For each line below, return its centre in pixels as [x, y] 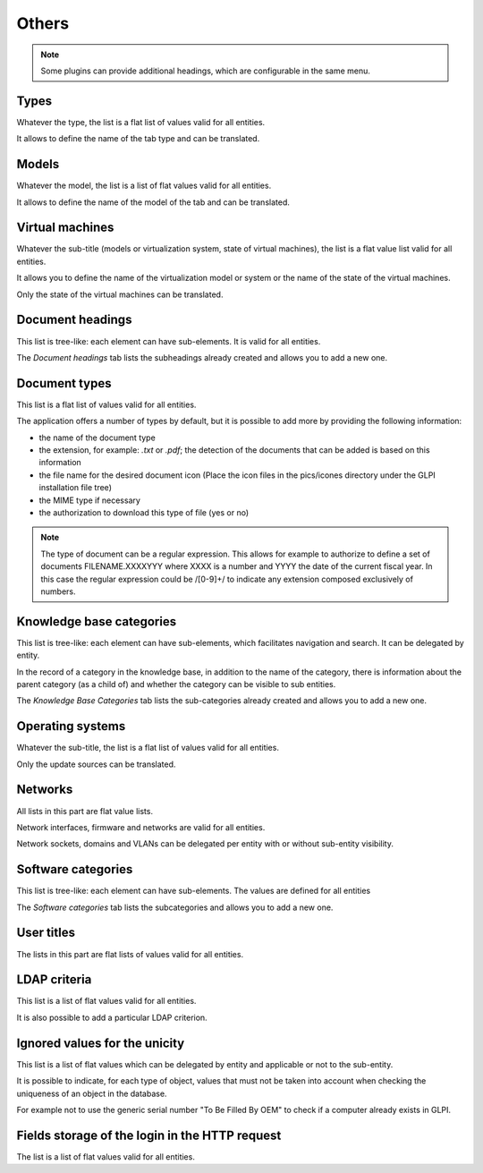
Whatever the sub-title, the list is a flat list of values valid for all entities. [148, 748]
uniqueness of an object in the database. [92, 1093]
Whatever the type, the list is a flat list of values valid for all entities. [141, 122]
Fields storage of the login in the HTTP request [149, 1135]
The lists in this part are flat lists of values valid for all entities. [130, 954]
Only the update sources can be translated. [96, 764]
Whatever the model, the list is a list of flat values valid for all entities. [144, 186]
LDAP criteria [54, 980]
